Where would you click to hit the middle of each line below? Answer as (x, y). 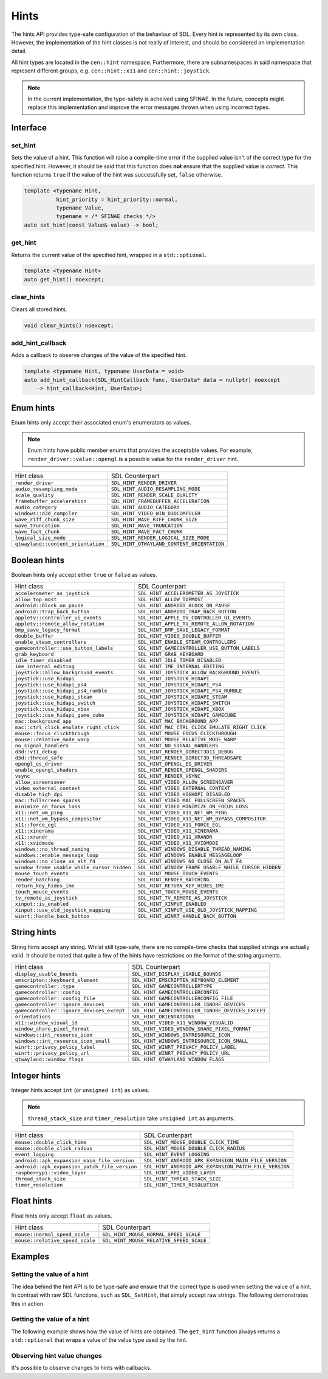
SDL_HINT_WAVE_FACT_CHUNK (147, 532)
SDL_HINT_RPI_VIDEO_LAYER (179, 1173)
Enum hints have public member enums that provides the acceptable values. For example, (140, 450)
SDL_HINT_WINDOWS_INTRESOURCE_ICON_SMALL (190, 1041)
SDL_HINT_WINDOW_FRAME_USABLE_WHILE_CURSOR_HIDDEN (209, 868)
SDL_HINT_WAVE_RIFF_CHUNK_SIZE (154, 520)
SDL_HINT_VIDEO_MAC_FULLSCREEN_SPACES (191, 801)
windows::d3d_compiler (46, 514)
